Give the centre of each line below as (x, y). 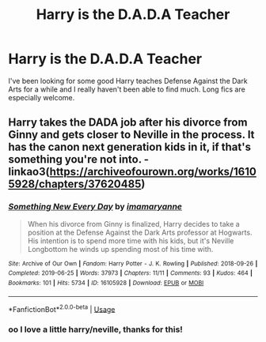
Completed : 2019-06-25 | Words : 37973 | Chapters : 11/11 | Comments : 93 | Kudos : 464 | (131, 273)
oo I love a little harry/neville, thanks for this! (96, 329)
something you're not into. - (78, 160)
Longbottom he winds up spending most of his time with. (120, 249)
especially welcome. (42, 97)
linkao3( (29, 172)
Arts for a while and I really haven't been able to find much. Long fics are (127, 89)
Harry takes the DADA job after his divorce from (128, 123)
